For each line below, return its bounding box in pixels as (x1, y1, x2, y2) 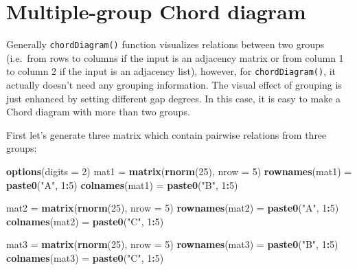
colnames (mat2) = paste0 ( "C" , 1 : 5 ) (6, 214, 164, 228)
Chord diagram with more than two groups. (6, 104, 190, 119)
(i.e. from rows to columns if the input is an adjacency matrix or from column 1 (6, 50, 344, 65)
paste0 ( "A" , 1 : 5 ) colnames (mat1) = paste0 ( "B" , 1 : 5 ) (6, 177, 238, 192)
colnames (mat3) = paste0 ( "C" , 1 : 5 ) (6, 250, 164, 265)
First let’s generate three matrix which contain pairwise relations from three (6, 127, 327, 142)
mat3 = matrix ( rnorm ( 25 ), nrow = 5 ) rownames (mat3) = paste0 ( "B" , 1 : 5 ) (6, 237, 338, 251)
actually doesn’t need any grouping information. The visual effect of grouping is (6, 78, 342, 92)
